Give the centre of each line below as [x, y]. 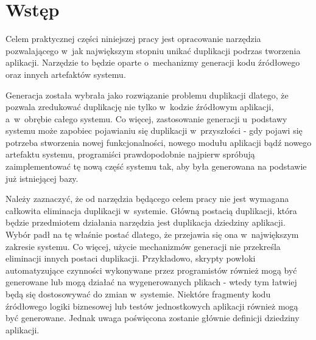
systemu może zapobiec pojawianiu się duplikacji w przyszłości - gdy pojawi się [154, 130]
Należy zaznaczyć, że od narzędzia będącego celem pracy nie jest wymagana [147, 199]
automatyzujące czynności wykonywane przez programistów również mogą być [151, 270]
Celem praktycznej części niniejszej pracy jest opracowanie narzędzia [133, 39]
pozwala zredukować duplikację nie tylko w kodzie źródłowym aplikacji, [140, 107]
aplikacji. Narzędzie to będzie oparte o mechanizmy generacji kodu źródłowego [153, 62]
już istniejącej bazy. [42, 178]
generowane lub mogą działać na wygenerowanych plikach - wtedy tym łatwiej [151, 282]
